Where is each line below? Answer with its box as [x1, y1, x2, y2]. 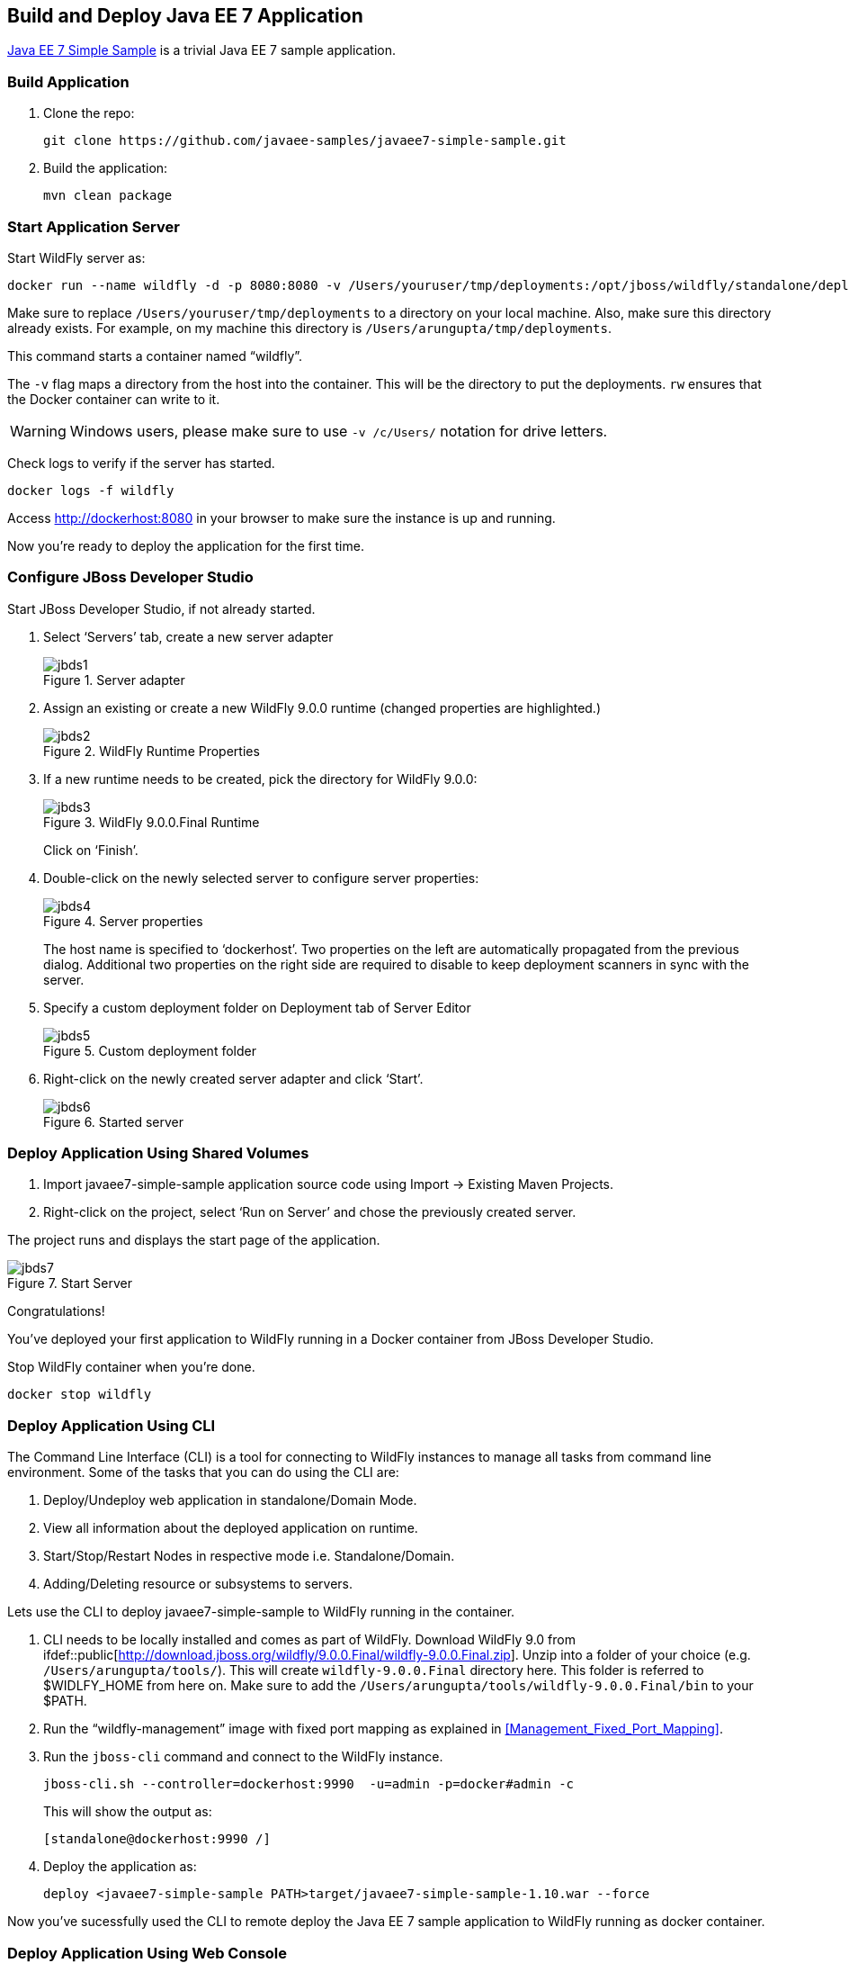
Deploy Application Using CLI [7, 1416, 216, 1435]
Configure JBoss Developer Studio [7, 568, 254, 587]
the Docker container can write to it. [7, 391, 220, 407]
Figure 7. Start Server [7, 1275, 132, 1292]
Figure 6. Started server [43, 1113, 184, 1130]
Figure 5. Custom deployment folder [43, 1042, 256, 1058]
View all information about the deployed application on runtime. [43, 1520, 418, 1536]
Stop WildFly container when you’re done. [7, 1359, 255, 1375]
